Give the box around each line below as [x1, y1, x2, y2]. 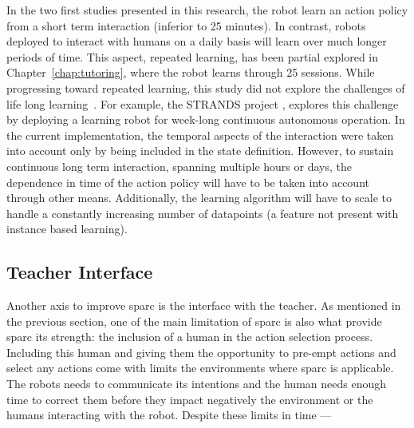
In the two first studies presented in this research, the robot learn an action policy [6, 2, 408, 18]
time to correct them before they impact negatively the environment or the [6, 390, 373, 407]
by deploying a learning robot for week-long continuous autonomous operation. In [6, 111, 405, 128]
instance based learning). [6, 220, 128, 237]
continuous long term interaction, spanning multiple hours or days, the [6, 157, 352, 174]
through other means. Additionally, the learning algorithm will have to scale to [6, 189, 392, 206]
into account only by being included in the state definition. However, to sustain [6, 142, 394, 159]
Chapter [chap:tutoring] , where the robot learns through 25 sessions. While [6, 64, 375, 81]
